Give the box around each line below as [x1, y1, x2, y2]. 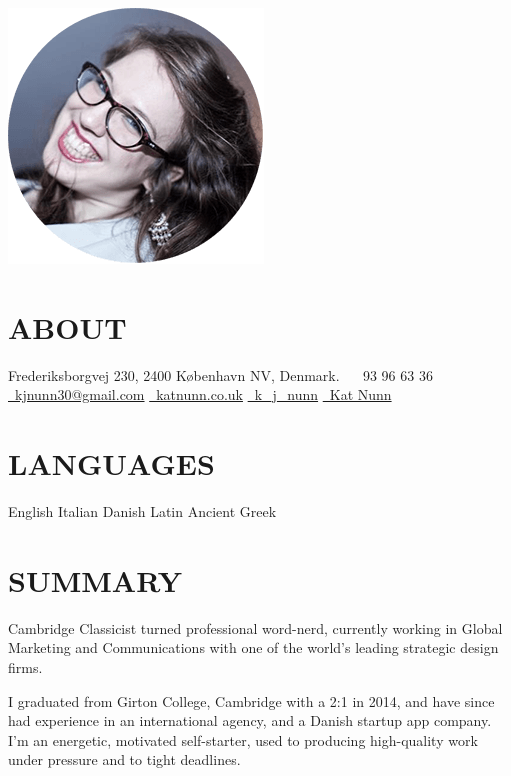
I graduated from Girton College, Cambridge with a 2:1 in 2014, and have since [8, 690, 495, 711]
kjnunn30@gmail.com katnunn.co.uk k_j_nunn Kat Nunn [14, 384, 392, 405]
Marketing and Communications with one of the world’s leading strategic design [8, 637, 499, 658]
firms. [8, 656, 43, 677]
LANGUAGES [8, 443, 215, 484]
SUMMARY [8, 559, 182, 600]
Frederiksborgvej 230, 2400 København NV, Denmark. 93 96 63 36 [8, 364, 433, 385]
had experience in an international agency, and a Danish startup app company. [8, 710, 492, 731]
